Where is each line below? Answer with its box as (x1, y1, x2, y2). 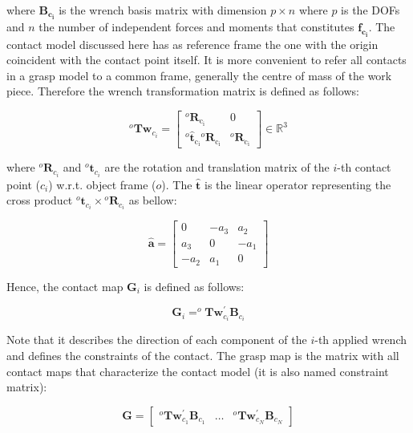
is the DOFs (341, 2, 400, 18)
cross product (6, 192, 73, 208)
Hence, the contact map (6, 277, 123, 294)
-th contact (337, 159, 391, 176)
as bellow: (128, 192, 177, 208)
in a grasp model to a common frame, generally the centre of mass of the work (6, 67, 392, 83)
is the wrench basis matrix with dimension (59, 2, 267, 18)
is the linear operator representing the (204, 176, 391, 192)
